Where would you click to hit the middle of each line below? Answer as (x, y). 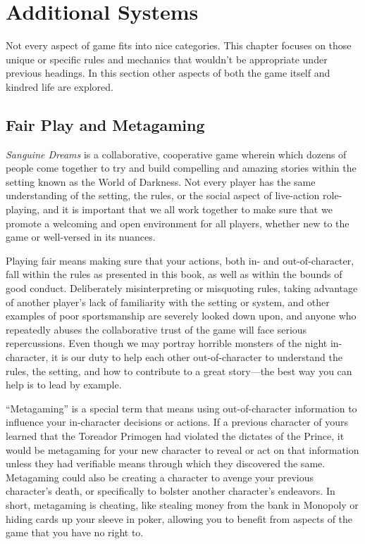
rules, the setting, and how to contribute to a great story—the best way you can (179, 371)
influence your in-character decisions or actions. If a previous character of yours (177, 422)
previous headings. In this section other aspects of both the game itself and (168, 73)
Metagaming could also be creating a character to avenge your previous (160, 477)
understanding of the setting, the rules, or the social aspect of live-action (163, 195)
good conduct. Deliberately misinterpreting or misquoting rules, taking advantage (182, 288)
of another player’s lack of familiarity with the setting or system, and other (168, 302)
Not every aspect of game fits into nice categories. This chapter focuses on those (179, 45)
